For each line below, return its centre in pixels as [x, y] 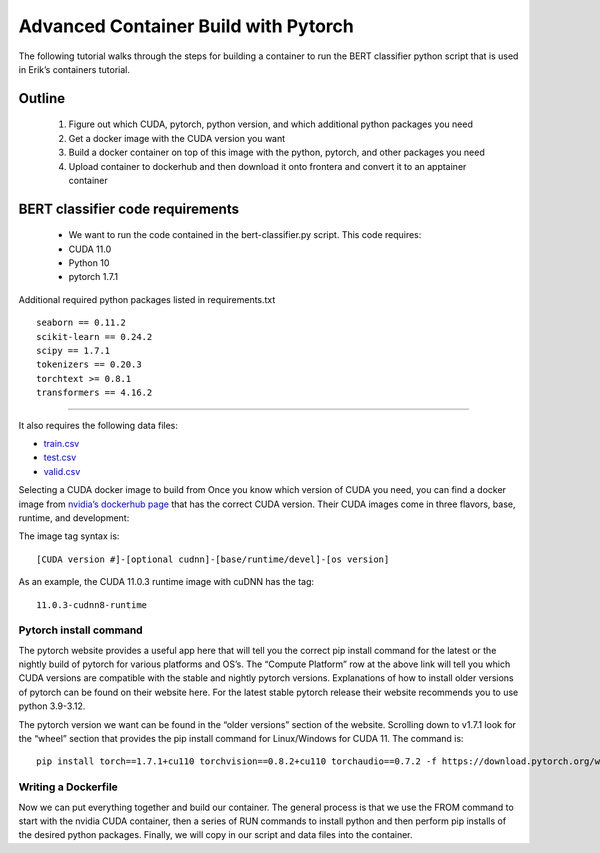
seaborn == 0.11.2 [81, 323]
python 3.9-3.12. [52, 706]
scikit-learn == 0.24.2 [94, 336]
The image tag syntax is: [69, 536]
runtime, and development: [74, 517]
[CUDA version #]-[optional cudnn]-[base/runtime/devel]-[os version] [213, 559]
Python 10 [89, 263]
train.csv [61, 443]
